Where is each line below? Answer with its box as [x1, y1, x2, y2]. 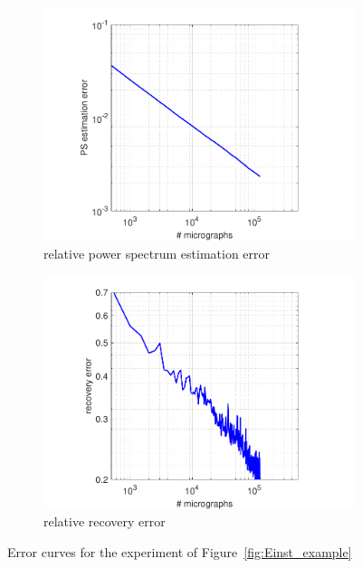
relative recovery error [43, 512, 166, 531]
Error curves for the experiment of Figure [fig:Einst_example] [7, 542, 352, 561]
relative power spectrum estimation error [43, 243, 271, 262]
